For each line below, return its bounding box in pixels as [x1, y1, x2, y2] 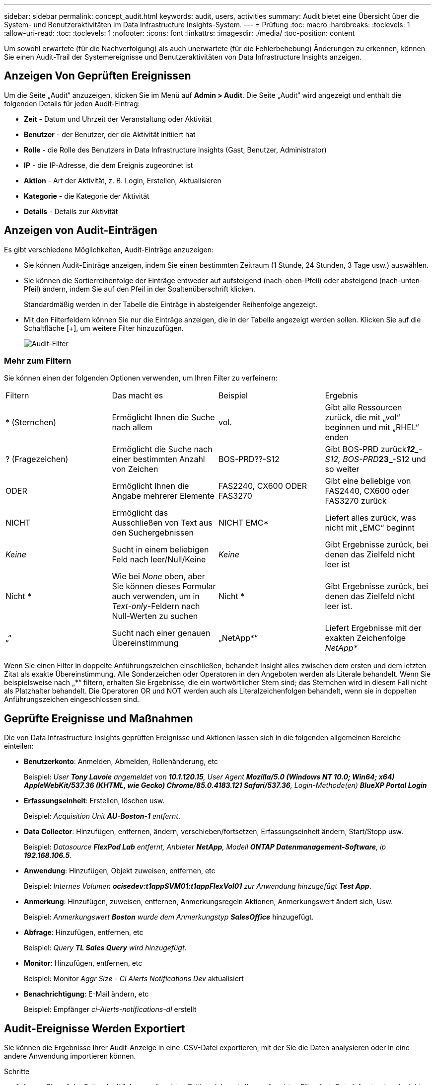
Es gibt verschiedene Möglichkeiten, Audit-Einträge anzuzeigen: [4, 245, 214, 254]
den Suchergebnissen [112, 528, 194, 538]
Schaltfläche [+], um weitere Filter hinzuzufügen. [24, 323, 184, 332]
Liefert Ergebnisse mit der [325, 623, 422, 633]
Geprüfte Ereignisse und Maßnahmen [4, 712, 193, 725]
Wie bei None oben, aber [112, 571, 205, 582]
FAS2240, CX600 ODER [218, 481, 307, 491]
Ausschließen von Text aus [112, 518, 213, 528]
